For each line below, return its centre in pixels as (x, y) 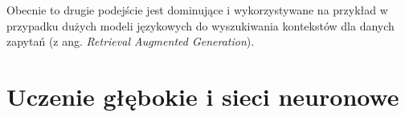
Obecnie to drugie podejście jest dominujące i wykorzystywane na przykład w (197, 10)
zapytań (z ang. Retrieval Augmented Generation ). (131, 41)
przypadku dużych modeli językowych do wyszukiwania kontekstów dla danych (200, 25)
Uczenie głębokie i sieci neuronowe (203, 96)
